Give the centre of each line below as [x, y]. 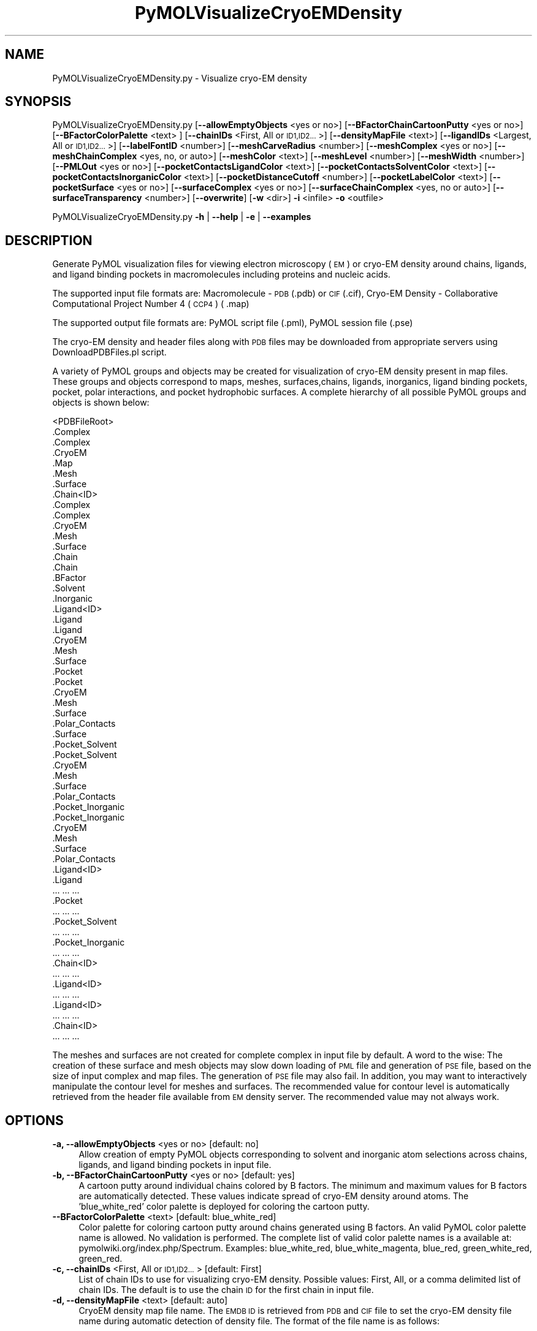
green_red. [101, 1259]
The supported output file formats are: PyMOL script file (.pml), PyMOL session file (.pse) [233, 323]
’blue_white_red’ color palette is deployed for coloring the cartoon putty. [224, 1207]
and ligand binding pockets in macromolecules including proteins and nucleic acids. [221, 275]
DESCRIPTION [49, 240]
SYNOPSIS [38, 102]
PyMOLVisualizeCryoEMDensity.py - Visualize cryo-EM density [180, 78]
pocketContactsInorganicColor [117, 177]
